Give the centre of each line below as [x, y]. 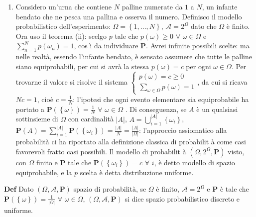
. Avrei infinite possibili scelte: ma [198, 46]
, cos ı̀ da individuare [106, 46]
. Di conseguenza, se [156, 109]
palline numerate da [152, 6]
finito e [47, 162]
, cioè [45, 99]
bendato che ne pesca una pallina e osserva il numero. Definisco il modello [129, 16]
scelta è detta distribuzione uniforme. [137, 172]
